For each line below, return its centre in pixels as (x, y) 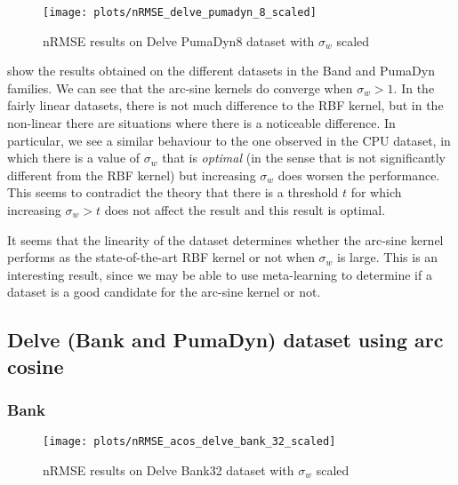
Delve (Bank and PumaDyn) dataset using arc (225, 340)
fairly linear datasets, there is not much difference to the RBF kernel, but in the (225, 105)
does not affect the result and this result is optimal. (245, 210)
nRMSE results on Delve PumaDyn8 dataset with (179, 40)
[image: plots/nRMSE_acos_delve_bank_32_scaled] (189, 442)
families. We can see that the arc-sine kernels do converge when (180, 87)
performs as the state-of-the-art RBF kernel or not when (161, 257)
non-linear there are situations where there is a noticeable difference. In (201, 123)
